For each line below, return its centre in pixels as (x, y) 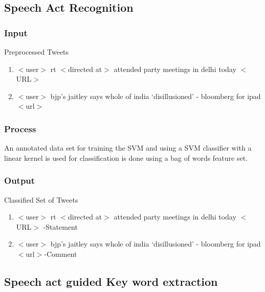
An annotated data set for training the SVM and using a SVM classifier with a (128, 148)
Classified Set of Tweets (41, 199)
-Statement (60, 226)
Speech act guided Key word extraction (111, 281)
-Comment (61, 253)
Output (20, 180)
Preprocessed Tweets (37, 52)
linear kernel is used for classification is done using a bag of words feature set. (126, 157)
